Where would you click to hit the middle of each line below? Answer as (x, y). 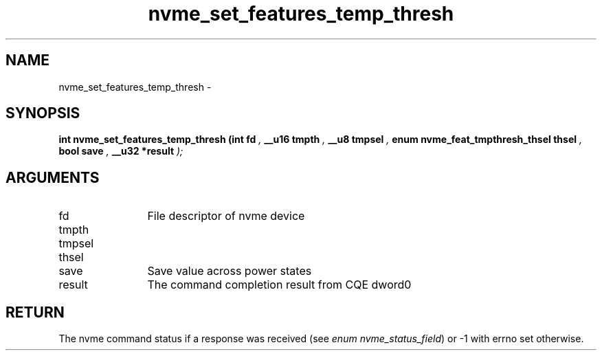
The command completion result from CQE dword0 (279, 285)
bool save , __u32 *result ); (121, 151)
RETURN (35, 312)
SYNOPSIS (43, 113)
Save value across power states (230, 271)
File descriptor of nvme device (226, 216)
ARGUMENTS (53, 177)
